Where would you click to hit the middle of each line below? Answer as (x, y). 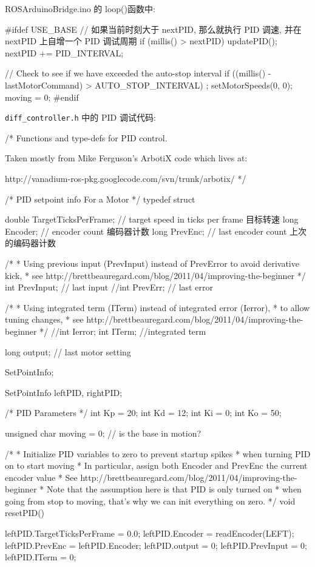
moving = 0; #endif (42, 97)
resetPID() (25, 513)
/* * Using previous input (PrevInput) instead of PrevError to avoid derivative (152, 263)
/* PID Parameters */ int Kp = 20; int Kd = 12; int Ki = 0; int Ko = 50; (143, 413)
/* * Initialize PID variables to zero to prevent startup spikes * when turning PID (158, 453)
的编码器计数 (30, 243)
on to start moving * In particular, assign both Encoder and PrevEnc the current (156, 465)
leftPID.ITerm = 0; (41, 557)
